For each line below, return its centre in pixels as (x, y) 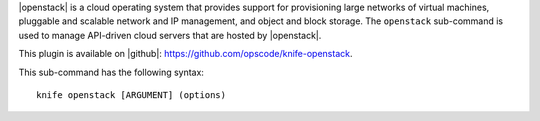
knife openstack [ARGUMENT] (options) (131, 94)
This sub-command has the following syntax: (111, 72)
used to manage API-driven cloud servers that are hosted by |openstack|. (170, 35)
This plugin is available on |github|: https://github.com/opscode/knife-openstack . (185, 54)
